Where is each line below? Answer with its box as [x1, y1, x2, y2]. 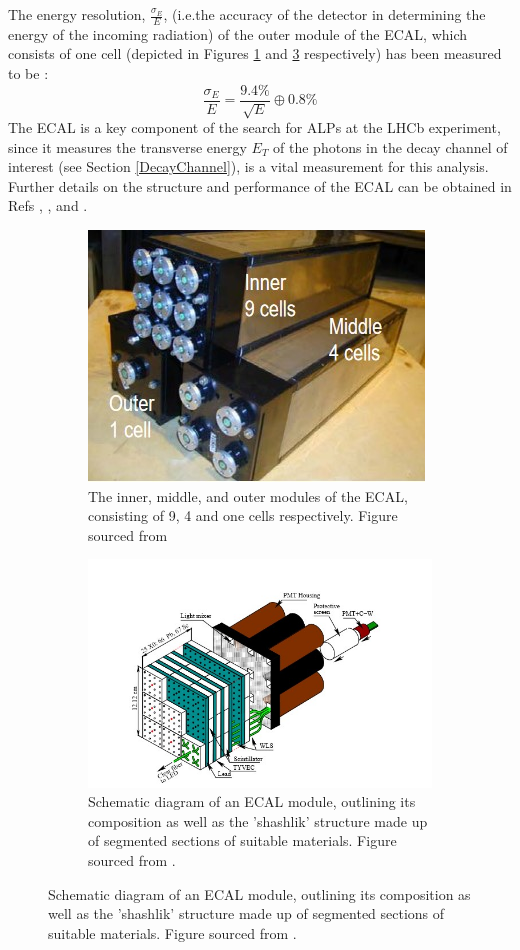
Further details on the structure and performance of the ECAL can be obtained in [8, 175, 512, 196]
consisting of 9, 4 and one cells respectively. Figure [88, 505, 398, 526]
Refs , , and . [8, 195, 88, 216]
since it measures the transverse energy [8, 136, 247, 157]
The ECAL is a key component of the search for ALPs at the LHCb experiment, [8, 117, 501, 138]
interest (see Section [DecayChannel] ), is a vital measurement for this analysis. [8, 156, 489, 177]
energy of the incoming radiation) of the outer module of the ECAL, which [8, 23, 468, 44]
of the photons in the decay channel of [273, 136, 508, 157]
